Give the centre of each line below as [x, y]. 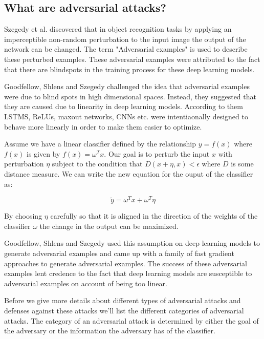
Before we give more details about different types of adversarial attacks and [123, 300]
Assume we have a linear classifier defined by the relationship [100, 144]
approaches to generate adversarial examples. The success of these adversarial [126, 263]
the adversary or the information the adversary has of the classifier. [110, 331]
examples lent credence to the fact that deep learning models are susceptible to [128, 273]
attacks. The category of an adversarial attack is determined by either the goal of [131, 320]
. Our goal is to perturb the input [157, 153]
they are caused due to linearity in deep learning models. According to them [124, 106]
